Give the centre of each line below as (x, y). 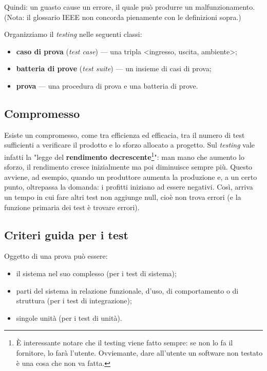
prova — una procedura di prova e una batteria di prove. (107, 85)
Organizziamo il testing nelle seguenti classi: (73, 34)
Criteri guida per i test (66, 234)
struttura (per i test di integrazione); (74, 301)
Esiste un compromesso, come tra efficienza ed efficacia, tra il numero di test (125, 135)
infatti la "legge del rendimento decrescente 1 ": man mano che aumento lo (124, 156)
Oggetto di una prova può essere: (56, 256)
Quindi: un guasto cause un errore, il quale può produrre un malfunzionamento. (130, 7)
